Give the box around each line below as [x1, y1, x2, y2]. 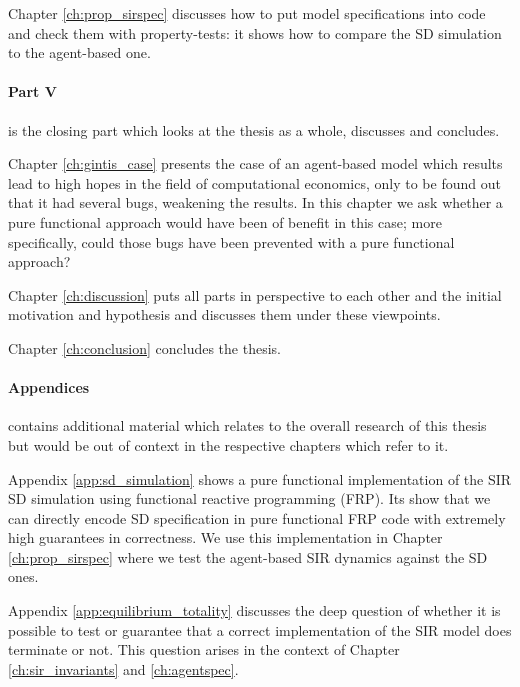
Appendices [8, 377, 90, 398]
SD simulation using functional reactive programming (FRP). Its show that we [8, 488, 491, 509]
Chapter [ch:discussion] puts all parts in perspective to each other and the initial [8, 284, 502, 305]
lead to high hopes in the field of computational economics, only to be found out [8, 172, 501, 193]
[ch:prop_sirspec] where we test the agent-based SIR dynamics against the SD [8, 546, 488, 567]
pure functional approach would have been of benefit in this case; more [8, 211, 442, 232]
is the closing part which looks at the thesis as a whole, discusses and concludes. [8, 119, 500, 140]
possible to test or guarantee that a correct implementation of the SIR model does [8, 619, 512, 640]
